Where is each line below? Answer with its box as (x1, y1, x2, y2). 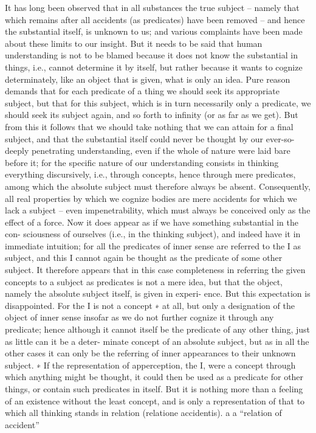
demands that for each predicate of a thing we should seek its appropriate (5, 85, 280, 97)
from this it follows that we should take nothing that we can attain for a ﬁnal (5, 120, 294, 133)
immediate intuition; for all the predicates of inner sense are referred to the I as (5, 239, 301, 252)
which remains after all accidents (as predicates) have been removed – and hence (5, 13, 305, 26)
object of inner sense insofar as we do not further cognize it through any (5, 311, 274, 324)
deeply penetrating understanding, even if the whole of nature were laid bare (5, 144, 290, 157)
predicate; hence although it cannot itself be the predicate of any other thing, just (5, 323, 310, 336)
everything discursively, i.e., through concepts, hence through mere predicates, (5, 168, 296, 181)
